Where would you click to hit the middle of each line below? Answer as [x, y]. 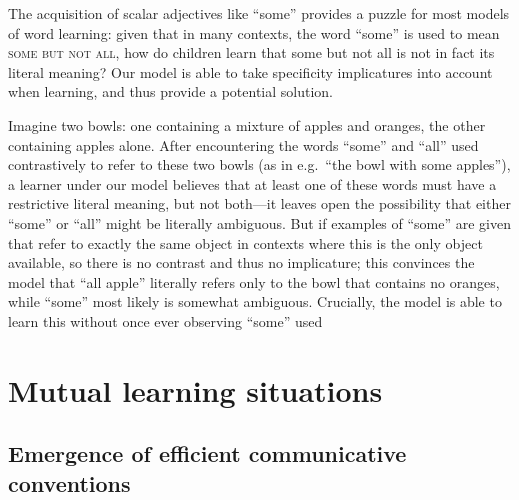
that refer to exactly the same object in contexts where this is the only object [245, 242]
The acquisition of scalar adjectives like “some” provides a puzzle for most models [259, 13]
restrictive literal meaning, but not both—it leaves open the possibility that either [259, 203]
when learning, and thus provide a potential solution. [171, 91]
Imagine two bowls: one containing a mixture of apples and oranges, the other [247, 124]
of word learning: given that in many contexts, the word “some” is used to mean [254, 32]
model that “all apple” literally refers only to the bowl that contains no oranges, [254, 281]
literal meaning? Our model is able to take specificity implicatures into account [250, 71]
